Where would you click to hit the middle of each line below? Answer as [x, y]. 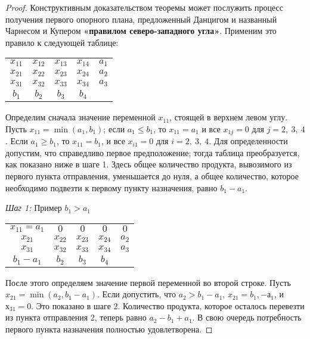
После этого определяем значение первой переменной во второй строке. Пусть [148, 282]
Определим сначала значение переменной [80, 117]
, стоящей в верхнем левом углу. [229, 117]
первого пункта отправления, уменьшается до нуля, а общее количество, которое [152, 175]
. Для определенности [248, 141]
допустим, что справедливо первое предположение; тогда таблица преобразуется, [153, 152]
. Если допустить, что [137, 294]
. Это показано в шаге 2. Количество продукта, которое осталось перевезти [168, 305]
